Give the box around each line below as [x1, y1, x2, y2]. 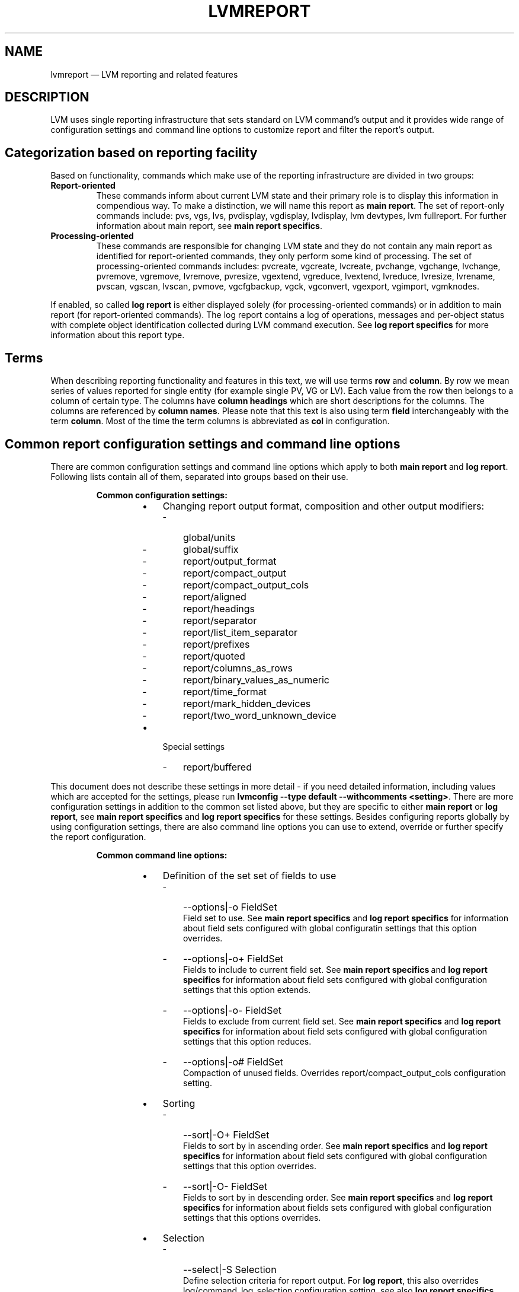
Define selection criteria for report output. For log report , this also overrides [183, 1275, 479, 1285]
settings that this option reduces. [183, 1036, 312, 1046]
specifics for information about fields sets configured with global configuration [183, 1202, 492, 1213]
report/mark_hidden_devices [182, 697, 311, 709]
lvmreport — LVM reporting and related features [50, 69, 238, 79]
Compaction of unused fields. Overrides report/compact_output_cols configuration [183, 1067, 506, 1078]
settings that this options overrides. [183, 1212, 321, 1223]
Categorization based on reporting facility [5, 145, 258, 160]
